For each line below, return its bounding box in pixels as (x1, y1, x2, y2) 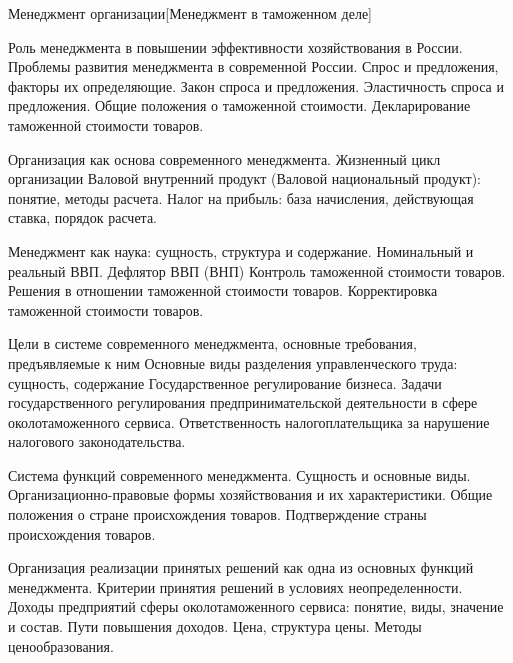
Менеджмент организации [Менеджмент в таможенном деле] (8, 3, 373, 23)
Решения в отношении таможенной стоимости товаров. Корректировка (8, 280, 438, 301)
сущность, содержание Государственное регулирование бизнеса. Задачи (8, 372, 442, 393)
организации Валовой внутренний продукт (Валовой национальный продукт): (8, 168, 482, 189)
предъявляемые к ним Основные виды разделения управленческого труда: (8, 352, 458, 373)
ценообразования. (8, 635, 114, 656)
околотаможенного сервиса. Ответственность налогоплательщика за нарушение (8, 411, 490, 432)
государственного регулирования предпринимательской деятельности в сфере (8, 392, 478, 413)
